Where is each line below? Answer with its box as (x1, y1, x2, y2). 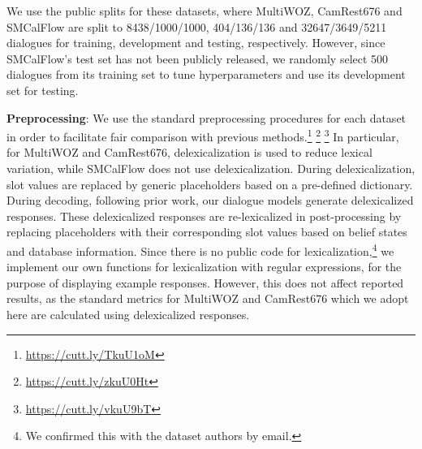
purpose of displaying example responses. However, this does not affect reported (6, 274, 404, 291)
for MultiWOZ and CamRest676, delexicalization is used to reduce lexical (6, 144, 372, 161)
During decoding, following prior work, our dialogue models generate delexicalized (6, 192, 414, 209)
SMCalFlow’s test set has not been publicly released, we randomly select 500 (6, 50, 389, 67)
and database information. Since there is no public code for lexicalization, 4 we (6, 240, 394, 259)
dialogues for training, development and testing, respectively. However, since (6, 34, 385, 51)
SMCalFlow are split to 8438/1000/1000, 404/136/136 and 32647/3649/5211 (6, 18, 387, 35)
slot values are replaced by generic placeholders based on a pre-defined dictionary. (6, 175, 413, 192)
